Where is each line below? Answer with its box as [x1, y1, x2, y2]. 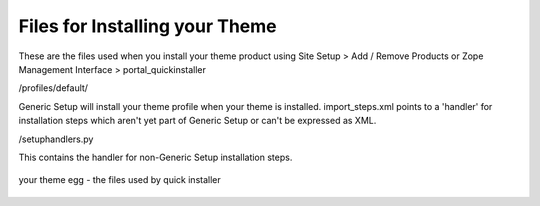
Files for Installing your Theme [18, 15, 277, 37]
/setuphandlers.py [18, 133, 94, 145]
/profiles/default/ [18, 82, 89, 94]
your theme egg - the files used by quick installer [18, 174, 221, 186]
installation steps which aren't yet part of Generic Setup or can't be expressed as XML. [18, 115, 377, 127]
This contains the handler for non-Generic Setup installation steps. [18, 151, 293, 163]
